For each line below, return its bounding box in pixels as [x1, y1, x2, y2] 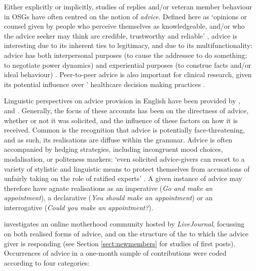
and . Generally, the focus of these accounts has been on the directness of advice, [4, 105, 249, 115]
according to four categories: [4, 257, 90, 268]
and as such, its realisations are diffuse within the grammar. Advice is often [4, 134, 232, 144]
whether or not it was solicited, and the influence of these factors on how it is [4, 115, 238, 125]
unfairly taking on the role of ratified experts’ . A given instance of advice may [4, 173, 242, 183]
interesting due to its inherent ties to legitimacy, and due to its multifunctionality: [4, 40, 253, 50]
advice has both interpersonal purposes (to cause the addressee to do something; [4, 49, 247, 60]
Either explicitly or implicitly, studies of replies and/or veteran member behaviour [4, 1, 253, 11]
